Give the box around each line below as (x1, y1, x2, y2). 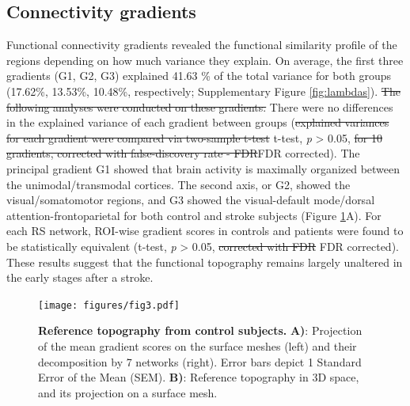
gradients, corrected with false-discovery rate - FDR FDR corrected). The (6, 145, 360, 161)
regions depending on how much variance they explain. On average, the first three (6, 51, 404, 68)
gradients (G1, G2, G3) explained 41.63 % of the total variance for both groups (6, 67, 391, 84)
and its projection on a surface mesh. (38, 384, 218, 400)
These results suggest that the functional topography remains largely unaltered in (6, 253, 403, 270)
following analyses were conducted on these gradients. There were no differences (6, 98, 393, 115)
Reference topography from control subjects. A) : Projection (38, 322, 363, 339)
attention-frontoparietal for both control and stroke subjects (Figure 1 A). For (6, 207, 382, 223)
